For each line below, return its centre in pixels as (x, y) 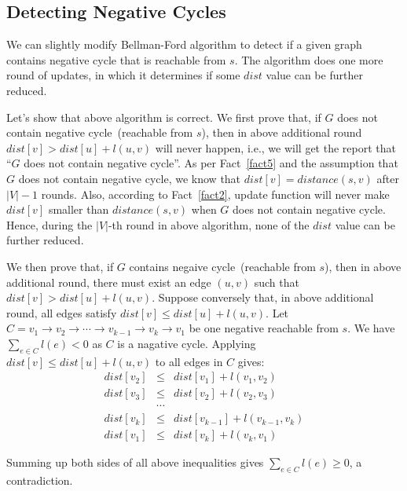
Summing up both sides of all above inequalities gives (135, 462)
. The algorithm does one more (309, 59)
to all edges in (189, 361)
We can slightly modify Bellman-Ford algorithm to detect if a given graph (184, 44)
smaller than (79, 209)
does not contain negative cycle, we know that (130, 178)
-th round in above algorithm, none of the (209, 224)
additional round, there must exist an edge (109, 282)
